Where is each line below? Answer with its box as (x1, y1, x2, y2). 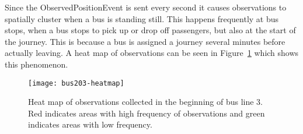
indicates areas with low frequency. (28, 118, 152, 131)
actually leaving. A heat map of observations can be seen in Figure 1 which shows (5, 47, 299, 59)
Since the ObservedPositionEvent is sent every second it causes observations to (5, 1, 287, 13)
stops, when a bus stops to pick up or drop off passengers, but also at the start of (5, 24, 296, 36)
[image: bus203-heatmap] (28, 79, 124, 87)
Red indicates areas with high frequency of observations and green (28, 107, 265, 119)
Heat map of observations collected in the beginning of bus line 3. (28, 96, 263, 108)
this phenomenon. (5, 58, 68, 70)
